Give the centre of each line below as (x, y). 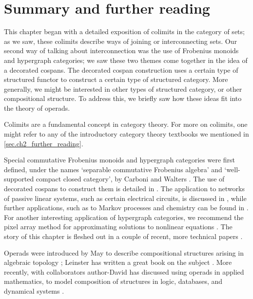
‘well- (232, 169)
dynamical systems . (34, 290)
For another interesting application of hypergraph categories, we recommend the (124, 217)
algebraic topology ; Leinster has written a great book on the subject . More (118, 262)
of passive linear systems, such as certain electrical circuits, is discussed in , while (125, 198)
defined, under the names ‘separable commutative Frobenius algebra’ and (113, 169)
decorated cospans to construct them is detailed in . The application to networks (124, 189)
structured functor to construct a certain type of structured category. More (116, 79)
